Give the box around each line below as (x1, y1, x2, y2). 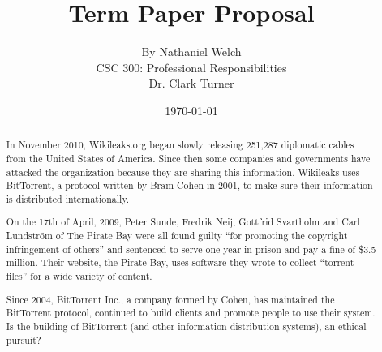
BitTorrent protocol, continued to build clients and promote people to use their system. (6, 306, 376, 320)
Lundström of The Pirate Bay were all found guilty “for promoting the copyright (6, 229, 348, 243)
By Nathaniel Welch (141, 43, 242, 60)
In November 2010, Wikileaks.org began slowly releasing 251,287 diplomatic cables (6, 138, 354, 152)
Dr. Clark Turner (148, 75, 234, 92)
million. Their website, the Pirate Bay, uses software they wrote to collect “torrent (6, 255, 354, 269)
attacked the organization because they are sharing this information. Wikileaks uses (6, 165, 360, 178)
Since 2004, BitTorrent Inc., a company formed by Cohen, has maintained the (6, 292, 335, 306)
